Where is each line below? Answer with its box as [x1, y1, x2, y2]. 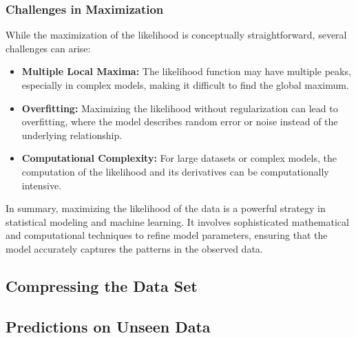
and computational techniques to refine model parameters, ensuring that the [6, 228, 328, 242]
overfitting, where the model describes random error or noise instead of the [21, 114, 338, 129]
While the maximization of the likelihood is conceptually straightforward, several [6, 28, 347, 42]
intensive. [21, 178, 62, 192]
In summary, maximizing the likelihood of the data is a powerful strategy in [6, 201, 326, 215]
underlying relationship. [21, 127, 123, 142]
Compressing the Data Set [6, 275, 198, 296]
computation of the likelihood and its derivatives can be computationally [21, 164, 329, 178]
